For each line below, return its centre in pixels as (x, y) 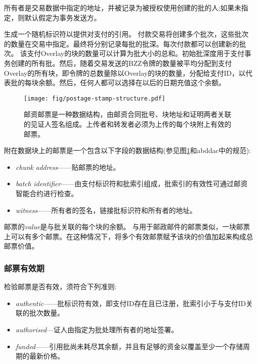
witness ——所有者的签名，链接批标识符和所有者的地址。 (106, 210)
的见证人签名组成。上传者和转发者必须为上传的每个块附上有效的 (128, 124)
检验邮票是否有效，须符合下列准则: (60, 286)
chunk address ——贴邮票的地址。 (68, 167)
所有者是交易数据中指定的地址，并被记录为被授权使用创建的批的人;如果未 (123, 7)
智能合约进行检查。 (47, 193)
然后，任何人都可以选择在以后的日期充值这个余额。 (142, 82)
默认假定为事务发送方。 (63, 17)
